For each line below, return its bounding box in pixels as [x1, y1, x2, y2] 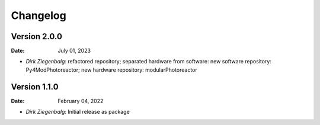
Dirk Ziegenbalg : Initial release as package [25, 108, 130, 116]
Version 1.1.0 [11, 82, 59, 92]
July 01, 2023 [57, 47, 91, 55]
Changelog [11, 9, 66, 22]
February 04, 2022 [57, 97, 104, 104]
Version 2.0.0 [11, 31, 62, 41]
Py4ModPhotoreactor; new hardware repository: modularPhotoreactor [25, 66, 198, 73]
